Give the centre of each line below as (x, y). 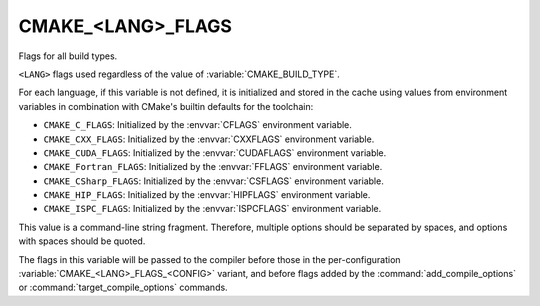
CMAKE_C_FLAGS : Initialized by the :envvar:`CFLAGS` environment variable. (197, 125)
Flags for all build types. (68, 56)
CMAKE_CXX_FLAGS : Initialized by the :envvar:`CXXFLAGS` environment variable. (209, 139)
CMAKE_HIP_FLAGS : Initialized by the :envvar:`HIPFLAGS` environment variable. (207, 195)
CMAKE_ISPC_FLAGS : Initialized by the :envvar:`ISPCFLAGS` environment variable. (212, 209)
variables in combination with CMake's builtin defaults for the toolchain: (166, 106)
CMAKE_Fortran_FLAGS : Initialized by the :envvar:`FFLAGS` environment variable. (213, 167)
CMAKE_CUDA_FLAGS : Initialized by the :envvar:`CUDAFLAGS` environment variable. (215, 152)
